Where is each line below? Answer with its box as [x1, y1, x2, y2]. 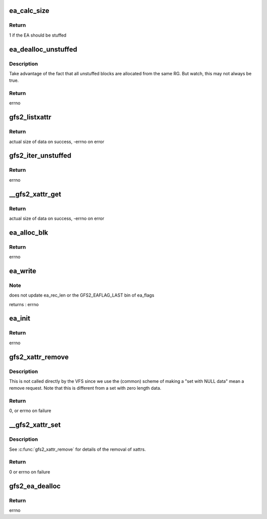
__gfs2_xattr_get [9, 190, 61, 198]
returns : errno [9, 301, 39, 307]
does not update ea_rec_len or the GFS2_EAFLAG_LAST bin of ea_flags [9, 292, 154, 298]
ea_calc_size [9, 6, 49, 15]
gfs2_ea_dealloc [9, 482, 61, 490]
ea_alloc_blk [9, 228, 48, 237]
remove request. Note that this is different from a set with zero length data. [9, 385, 162, 391]
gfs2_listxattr [9, 113, 51, 121]
